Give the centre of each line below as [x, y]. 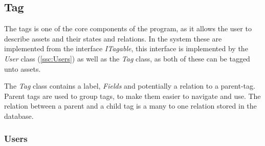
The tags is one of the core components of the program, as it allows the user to [128, 28]
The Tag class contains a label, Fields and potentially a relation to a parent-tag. [130, 86]
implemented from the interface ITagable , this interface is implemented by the [126, 48]
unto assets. [23, 68]
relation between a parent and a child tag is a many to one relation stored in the [130, 106]
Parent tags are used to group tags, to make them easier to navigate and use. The [132, 96]
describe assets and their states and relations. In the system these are [113, 38]
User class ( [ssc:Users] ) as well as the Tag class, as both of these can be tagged [127, 58]
